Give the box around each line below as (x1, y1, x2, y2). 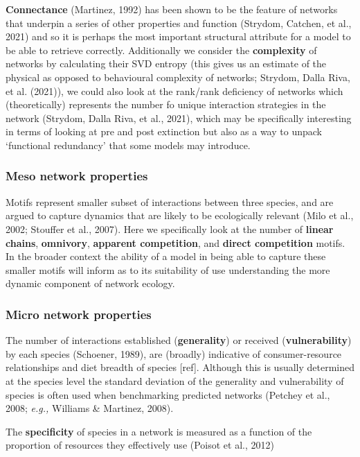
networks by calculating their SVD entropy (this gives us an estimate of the (6, 56, 327, 71)
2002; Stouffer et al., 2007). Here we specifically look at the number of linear (6, 221, 334, 236)
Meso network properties (6, 167, 148, 184)
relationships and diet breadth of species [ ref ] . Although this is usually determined (6, 360, 355, 374)
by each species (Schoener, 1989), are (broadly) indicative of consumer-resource (6, 346, 342, 361)
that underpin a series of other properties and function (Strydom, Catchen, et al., (6, 15, 352, 30)
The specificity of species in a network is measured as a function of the (6, 424, 312, 438)
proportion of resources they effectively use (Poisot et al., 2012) (6, 438, 274, 452)
